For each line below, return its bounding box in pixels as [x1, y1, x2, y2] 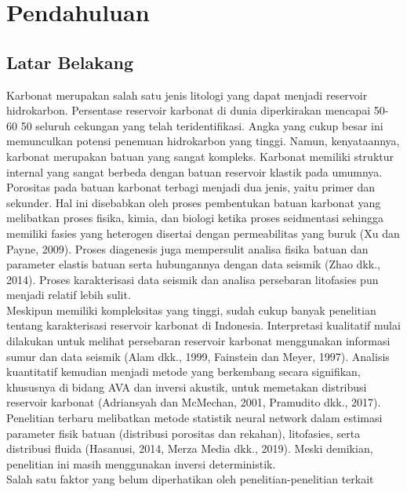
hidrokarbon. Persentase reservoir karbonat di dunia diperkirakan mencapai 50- [6, 102, 389, 118]
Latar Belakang [6, 49, 134, 74]
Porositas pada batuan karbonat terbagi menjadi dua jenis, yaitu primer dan [6, 179, 376, 195]
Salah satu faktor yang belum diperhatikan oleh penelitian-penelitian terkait [6, 471, 374, 487]
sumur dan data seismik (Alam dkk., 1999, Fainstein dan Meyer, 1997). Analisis [6, 348, 390, 364]
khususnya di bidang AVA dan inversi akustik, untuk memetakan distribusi [6, 378, 367, 395]
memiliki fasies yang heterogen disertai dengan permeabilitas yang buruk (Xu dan [6, 224, 400, 241]
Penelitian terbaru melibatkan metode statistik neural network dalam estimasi [6, 410, 383, 426]
